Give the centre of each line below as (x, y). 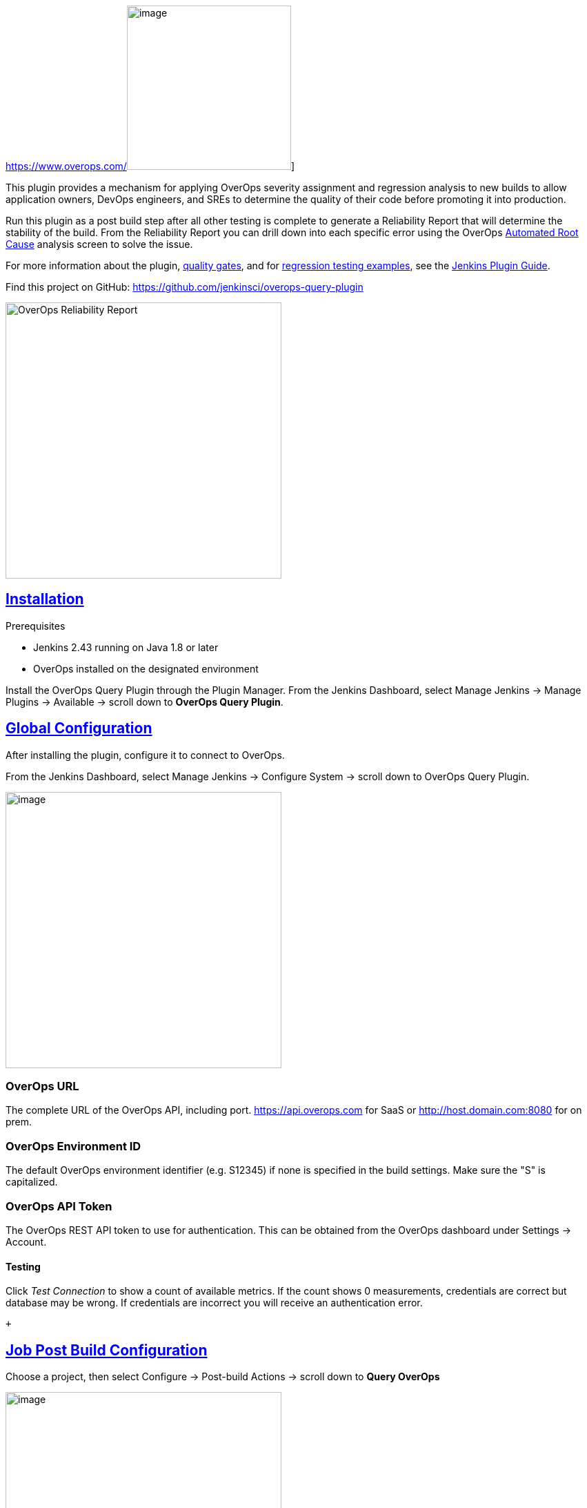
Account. (26, 1241)
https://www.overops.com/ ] (150, 166)
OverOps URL (42, 1086)
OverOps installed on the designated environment (146, 668)
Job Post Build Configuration (107, 1350)
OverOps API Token (59, 1206)
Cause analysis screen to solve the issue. (99, 244)
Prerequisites (36, 626)
